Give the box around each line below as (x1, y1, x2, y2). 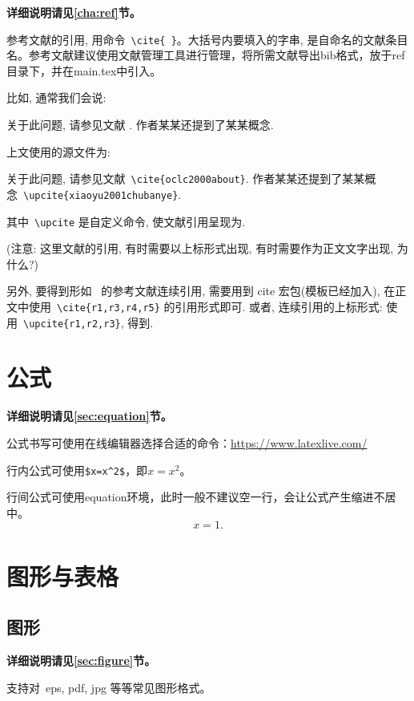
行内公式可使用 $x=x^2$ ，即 (6, 461, 148, 478)
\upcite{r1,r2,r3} (23, 318, 121, 330)
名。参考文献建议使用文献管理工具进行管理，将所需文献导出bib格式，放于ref (6, 47, 405, 63)
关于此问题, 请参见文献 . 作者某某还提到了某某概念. (6, 116, 274, 133)
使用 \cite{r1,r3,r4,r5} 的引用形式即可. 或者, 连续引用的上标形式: (28, 298, 383, 314)
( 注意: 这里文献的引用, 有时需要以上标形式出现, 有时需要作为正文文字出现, (6, 240, 394, 257)
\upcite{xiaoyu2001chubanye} (23, 189, 179, 201)
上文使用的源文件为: (6, 143, 111, 160)
